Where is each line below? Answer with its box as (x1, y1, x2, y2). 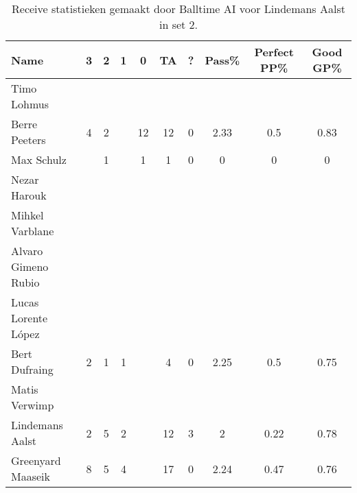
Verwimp (11, 397, 54, 413)
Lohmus (11, 96, 49, 112)
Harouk (11, 187, 47, 203)
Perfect (254, 44, 294, 60)
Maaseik (11, 468, 50, 484)
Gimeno (11, 258, 49, 274)
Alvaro (11, 243, 43, 258)
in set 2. (159, 16, 198, 32)
